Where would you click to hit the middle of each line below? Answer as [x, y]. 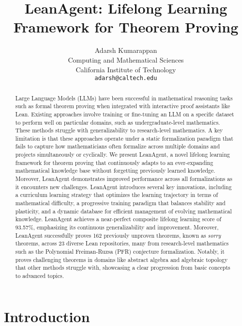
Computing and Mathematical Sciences [126, 59]
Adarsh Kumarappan [126, 50]
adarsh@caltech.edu [126, 78]
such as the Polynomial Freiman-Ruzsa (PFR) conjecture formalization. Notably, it [120, 252]
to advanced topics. [39, 275]
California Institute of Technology [126, 69]
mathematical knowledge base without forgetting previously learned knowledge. [115, 171]
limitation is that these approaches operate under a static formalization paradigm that [124, 138]
